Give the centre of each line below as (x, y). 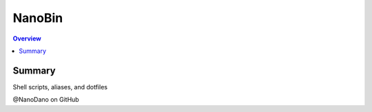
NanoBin (38, 18)
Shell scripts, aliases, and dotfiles (60, 87)
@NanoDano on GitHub (46, 100)
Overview (27, 38)
